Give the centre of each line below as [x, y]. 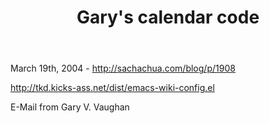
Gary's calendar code [168, 17]
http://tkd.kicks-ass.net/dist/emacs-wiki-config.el [112, 88]
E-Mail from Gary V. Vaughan [70, 107]
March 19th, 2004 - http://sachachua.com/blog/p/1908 [123, 68]
